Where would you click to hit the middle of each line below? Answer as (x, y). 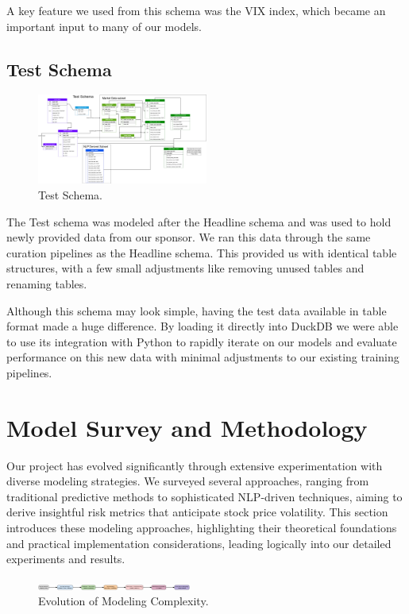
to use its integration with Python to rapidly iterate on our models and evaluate (202, 341)
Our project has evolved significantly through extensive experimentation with (195, 465)
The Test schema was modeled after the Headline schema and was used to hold (199, 221)
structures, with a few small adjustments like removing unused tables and (185, 268)
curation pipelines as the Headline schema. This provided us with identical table (202, 252)
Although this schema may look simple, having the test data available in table (197, 310)
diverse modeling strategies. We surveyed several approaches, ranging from (188, 481)
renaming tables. (47, 283)
